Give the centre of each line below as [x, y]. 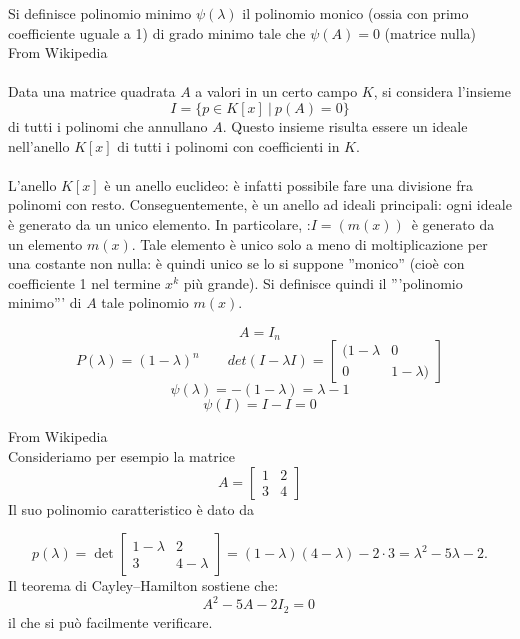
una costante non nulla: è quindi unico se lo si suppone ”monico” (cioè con [236, 263]
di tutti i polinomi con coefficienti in [228, 145]
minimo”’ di [45, 302]
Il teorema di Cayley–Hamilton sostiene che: [143, 585]
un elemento [45, 243]
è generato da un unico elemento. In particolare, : [159, 223]
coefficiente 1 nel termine [84, 282]
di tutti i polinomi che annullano [108, 125]
